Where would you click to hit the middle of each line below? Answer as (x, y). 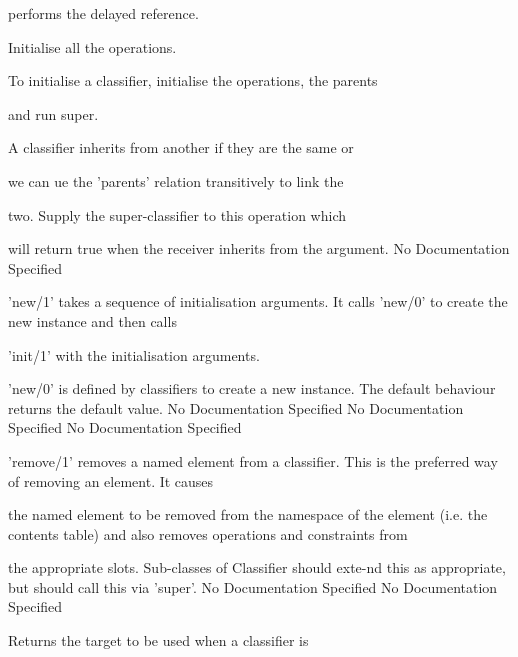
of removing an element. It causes (111, 480)
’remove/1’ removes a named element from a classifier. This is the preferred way (253, 460)
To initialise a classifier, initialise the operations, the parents (193, 80)
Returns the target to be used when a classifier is (158, 640)
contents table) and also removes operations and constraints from (208, 533)
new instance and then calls (92, 320)
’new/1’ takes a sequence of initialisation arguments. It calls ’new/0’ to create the (258, 301)
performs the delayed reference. (103, 13)
